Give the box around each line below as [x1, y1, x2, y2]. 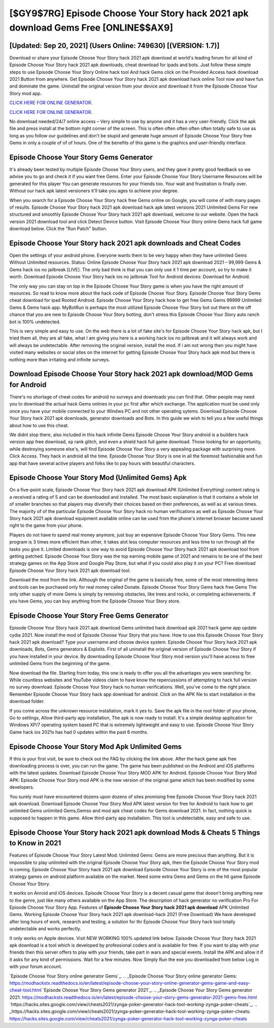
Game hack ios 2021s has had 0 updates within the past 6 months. [9, 729, 149, 735]
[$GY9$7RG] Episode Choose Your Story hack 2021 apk [9, 8, 249, 19]
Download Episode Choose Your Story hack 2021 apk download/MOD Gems [9, 369, 253, 379]
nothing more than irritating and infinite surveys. [9, 356, 110, 362]
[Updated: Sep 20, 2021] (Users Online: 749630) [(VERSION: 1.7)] [9, 41, 220, 50]
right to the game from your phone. [9, 522, 83, 529]
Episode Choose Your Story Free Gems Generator [9, 611, 169, 620]
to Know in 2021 [9, 839, 61, 847]
